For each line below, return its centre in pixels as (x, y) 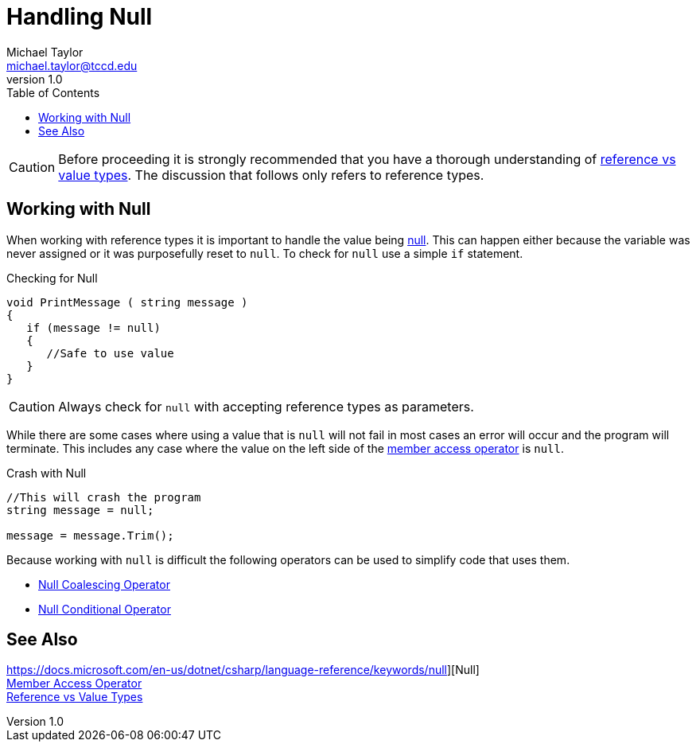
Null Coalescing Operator (104, 584)
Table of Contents (53, 92)
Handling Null (80, 17)
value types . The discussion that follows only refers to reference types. (271, 175)
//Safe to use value (110, 353)
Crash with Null (47, 473)
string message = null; (80, 510)
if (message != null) (93, 327)
